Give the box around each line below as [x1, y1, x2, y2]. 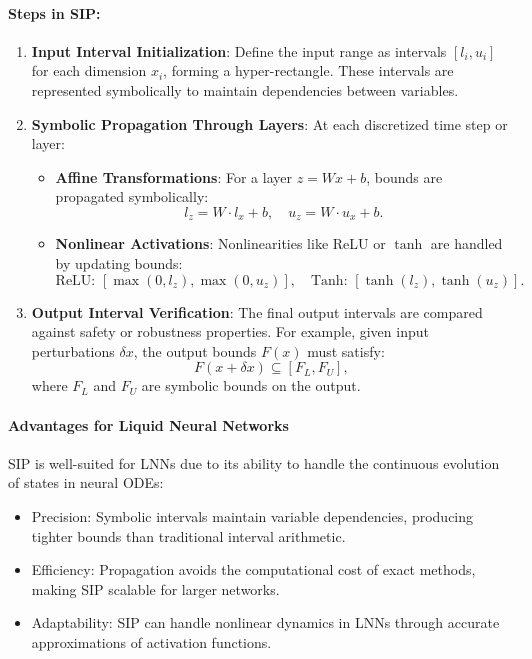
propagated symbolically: [55, 186, 209, 207]
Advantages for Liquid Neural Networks [8, 414, 289, 435]
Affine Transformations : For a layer [55, 166, 292, 187]
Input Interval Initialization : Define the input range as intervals [31, 40, 447, 61]
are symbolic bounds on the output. [141, 375, 361, 396]
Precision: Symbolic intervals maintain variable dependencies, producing [31, 505, 474, 526]
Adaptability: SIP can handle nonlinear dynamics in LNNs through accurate [31, 612, 500, 633]
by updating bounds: [55, 253, 183, 273]
